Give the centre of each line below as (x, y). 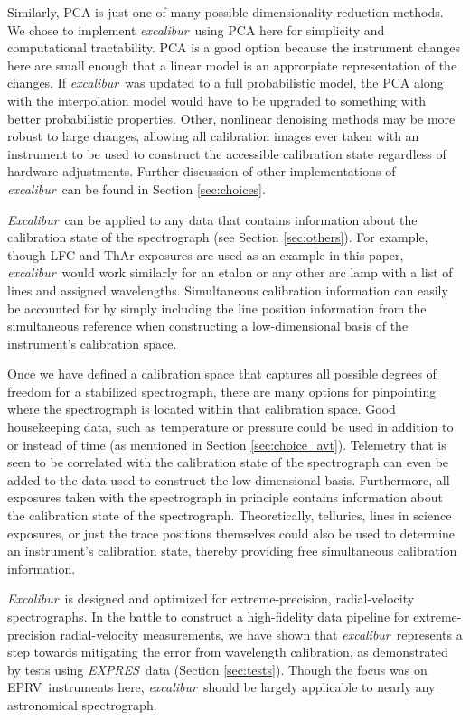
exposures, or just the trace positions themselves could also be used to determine (231, 533)
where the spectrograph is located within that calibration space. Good (202, 409)
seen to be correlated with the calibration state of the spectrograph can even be (228, 462)
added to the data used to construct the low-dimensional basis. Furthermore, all (229, 479)
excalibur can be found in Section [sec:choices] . (136, 188)
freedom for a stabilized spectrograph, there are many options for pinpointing (222, 391)
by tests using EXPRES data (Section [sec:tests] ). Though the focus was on (217, 669)
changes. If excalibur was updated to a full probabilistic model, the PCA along (226, 83)
